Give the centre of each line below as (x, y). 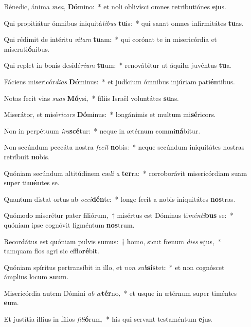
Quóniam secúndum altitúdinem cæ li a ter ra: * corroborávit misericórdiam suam (125, 173)
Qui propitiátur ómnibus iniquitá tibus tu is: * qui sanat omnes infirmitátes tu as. (124, 23)
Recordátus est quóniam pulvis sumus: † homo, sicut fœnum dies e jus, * (113, 241)
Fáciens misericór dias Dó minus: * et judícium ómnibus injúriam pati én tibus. (119, 81)
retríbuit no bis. (27, 156)
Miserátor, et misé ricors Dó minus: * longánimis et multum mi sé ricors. (110, 114)
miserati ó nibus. (27, 48)
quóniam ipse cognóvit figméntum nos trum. (69, 224)
